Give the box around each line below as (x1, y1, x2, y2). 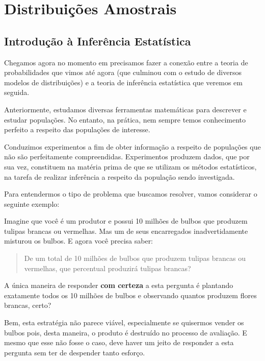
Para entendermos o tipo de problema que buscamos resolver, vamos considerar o (4, 188, 257, 199)
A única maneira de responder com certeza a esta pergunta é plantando (4, 280, 233, 291)
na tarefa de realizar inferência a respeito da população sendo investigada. (4, 171, 235, 182)
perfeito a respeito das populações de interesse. (4, 124, 150, 135)
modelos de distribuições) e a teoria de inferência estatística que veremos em (4, 77, 243, 87)
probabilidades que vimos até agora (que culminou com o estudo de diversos (4, 67, 242, 78)
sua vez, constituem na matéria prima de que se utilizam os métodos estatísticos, (4, 161, 257, 172)
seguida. (4, 87, 30, 98)
